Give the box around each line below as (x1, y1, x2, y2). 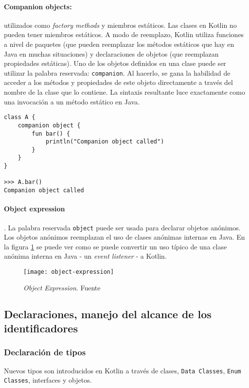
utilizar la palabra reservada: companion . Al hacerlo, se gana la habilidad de (4, 67, 231, 78)
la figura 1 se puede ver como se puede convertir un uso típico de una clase (4, 241, 227, 251)
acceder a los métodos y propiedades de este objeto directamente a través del (4, 77, 233, 87)
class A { (4, 114, 36, 121)
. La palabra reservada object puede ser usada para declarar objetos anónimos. (4, 222, 241, 232)
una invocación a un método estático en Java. (4, 96, 140, 106)
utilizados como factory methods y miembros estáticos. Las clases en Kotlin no (4, 20, 237, 30)
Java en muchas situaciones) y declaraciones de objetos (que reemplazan (4, 48, 219, 59)
